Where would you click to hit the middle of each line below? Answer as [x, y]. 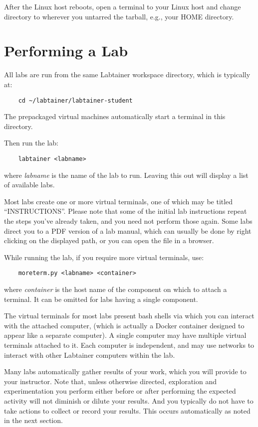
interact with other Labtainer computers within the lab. [90, 355]
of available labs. [29, 185]
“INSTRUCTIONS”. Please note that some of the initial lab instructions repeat [126, 211]
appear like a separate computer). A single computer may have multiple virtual [125, 335]
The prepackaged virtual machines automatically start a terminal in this [115, 116]
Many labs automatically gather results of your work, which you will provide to [125, 371]
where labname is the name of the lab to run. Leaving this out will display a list [126, 175]
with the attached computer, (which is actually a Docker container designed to [124, 325]
